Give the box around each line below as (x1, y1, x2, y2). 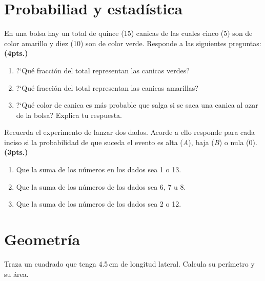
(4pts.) (4, 48, 28, 58)
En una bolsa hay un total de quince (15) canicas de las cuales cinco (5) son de (4, 28, 253, 38)
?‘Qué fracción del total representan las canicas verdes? (16, 65, 190, 75)
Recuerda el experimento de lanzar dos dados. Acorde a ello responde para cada (4, 127, 255, 137)
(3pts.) (4, 147, 28, 157)
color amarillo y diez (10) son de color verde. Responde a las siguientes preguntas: (4, 37, 261, 48)
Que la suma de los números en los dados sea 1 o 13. (16, 164, 181, 175)
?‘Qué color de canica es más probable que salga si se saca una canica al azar (16, 99, 258, 110)
